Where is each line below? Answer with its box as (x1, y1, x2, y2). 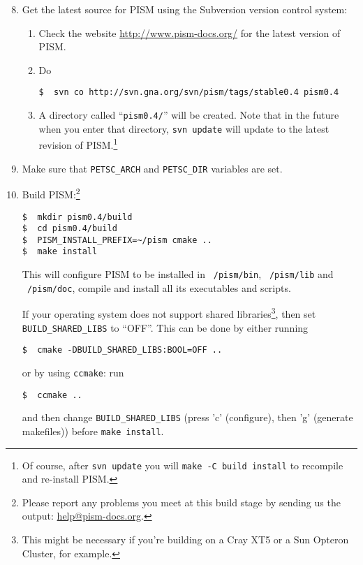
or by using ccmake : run (22, 365, 124, 379)
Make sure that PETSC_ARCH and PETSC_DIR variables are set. (22, 161, 283, 175)
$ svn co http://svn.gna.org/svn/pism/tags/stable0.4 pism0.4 (38, 87, 339, 98)
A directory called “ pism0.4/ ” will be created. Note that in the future (38, 108, 339, 122)
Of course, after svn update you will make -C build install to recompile (22, 457, 343, 472)
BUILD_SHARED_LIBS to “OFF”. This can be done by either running (22, 320, 309, 335)
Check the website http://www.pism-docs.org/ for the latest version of (38, 25, 341, 40)
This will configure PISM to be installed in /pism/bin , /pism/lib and (22, 267, 334, 281)
